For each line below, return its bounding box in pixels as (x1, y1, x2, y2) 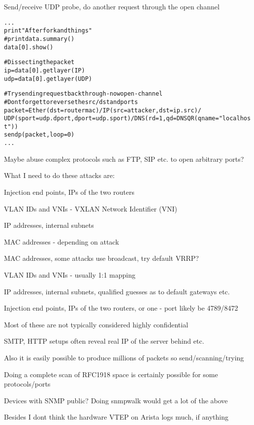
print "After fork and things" (4, 27, 92, 35)
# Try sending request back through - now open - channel (4, 90, 163, 98)
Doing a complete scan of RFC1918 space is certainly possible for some (4, 369, 218, 379)
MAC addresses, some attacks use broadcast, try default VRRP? (4, 253, 199, 263)
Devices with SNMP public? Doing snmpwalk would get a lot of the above (4, 395, 228, 405)
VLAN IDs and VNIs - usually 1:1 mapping (4, 269, 136, 280)
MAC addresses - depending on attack (4, 236, 119, 247)
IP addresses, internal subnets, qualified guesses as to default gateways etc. (4, 286, 230, 296)
